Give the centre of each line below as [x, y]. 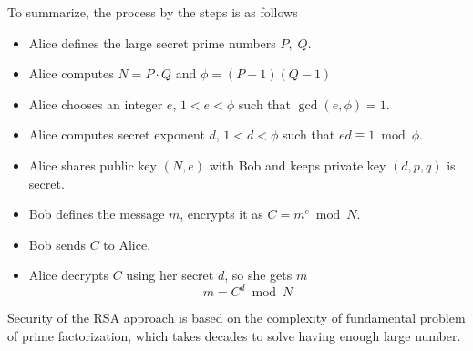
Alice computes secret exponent [117, 134]
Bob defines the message [97, 214]
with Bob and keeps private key [298, 165]
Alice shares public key [93, 165]
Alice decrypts [69, 275]
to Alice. [127, 244]
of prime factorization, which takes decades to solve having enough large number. [234, 336]
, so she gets [258, 275]
